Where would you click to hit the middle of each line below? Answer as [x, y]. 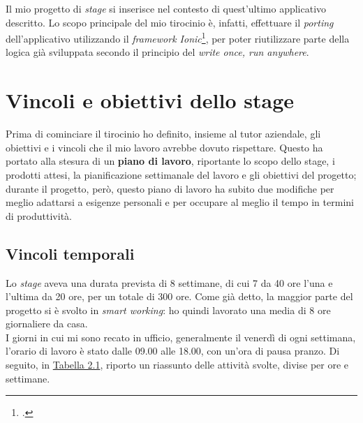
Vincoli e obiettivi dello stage [150, 100]
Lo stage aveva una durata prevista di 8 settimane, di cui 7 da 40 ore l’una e [169, 282]
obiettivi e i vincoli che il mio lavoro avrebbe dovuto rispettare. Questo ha [164, 147]
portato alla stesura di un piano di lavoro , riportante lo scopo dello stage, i [170, 161]
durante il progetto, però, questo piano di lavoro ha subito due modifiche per [170, 188]
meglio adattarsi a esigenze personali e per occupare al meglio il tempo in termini [180, 202]
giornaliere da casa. [47, 324]
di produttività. [39, 215]
